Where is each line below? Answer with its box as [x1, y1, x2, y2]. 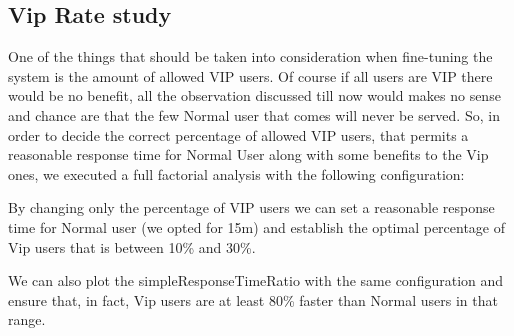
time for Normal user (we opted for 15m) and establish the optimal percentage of [8, 216, 506, 237]
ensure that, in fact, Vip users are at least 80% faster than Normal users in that [8, 289, 498, 310]
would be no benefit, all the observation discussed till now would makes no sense [8, 85, 501, 106]
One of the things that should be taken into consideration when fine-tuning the [8, 46, 493, 67]
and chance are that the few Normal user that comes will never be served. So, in [8, 104, 500, 125]
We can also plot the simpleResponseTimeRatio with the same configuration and [8, 270, 504, 291]
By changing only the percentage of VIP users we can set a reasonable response [8, 197, 495, 218]
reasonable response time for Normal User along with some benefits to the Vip [8, 144, 489, 165]
